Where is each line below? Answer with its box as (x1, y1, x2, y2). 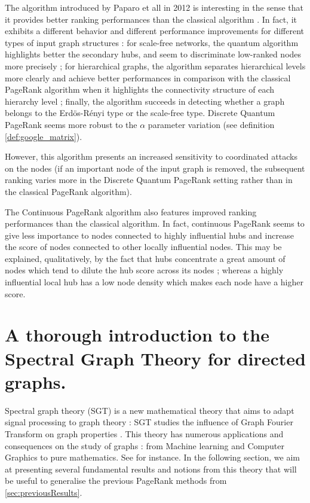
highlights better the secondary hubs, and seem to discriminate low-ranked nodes (5, 48, 302, 60)
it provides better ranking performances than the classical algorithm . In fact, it (5, 13, 297, 25)
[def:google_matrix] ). (5, 130, 82, 142)
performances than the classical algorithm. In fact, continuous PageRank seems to (5, 217, 305, 230)
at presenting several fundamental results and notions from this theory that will (5, 462, 297, 475)
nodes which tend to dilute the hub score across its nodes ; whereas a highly (5, 264, 284, 276)
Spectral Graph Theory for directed (5, 346, 306, 370)
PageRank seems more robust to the (5, 118, 137, 130)
